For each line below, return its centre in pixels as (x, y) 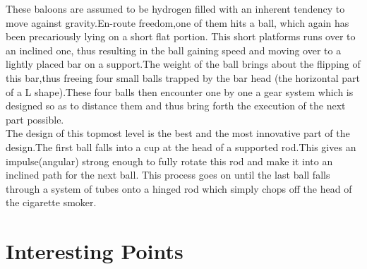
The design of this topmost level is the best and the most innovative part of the (178, 133)
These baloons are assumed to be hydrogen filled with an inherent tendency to (175, 8)
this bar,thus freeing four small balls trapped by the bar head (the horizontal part (183, 77)
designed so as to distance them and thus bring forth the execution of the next (176, 106)
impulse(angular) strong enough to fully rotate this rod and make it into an (169, 161)
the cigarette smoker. (51, 202)
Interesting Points (95, 251)
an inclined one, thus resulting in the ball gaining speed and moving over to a (174, 50)
